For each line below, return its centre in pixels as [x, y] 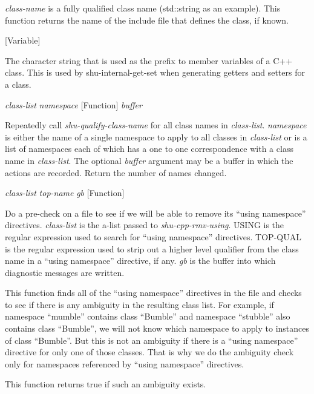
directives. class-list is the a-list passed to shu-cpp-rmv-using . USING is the [145, 225]
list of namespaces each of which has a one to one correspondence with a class [149, 149]
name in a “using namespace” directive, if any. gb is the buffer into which [140, 261]
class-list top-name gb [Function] [65, 193]
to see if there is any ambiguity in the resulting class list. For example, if [139, 304]
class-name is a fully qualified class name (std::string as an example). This [143, 8]
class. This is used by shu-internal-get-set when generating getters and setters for [155, 72]
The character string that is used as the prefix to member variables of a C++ [149, 60]
